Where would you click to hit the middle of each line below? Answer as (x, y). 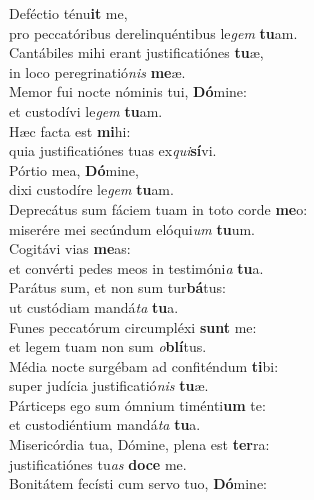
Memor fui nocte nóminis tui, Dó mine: (128, 91)
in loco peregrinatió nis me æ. (97, 71)
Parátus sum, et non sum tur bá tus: (117, 287)
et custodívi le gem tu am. (86, 110)
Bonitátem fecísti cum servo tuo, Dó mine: (138, 483)
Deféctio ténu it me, (68, 13)
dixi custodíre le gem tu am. (91, 189)
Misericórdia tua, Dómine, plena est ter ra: (139, 444)
